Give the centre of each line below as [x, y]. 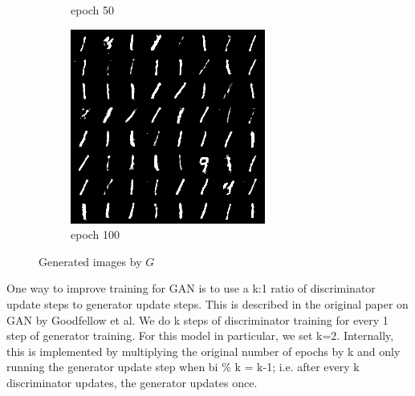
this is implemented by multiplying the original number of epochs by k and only [203, 351]
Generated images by [90, 261]
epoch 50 [93, 10]
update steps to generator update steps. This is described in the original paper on [207, 303]
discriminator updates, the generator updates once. [132, 382]
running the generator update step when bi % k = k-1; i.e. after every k [183, 367]
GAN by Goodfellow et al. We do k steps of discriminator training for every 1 [197, 319]
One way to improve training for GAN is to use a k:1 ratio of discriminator [191, 288]
